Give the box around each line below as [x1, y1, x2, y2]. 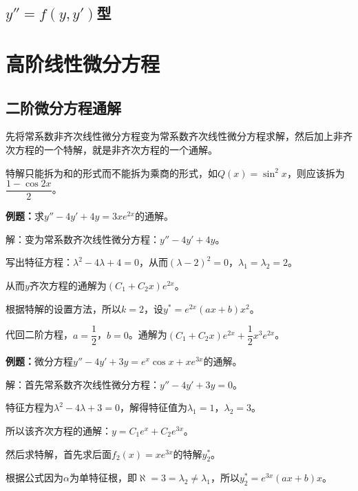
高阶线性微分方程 [6, 49, 160, 77]
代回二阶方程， [6, 327, 73, 342]
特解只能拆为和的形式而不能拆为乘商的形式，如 [6, 165, 218, 180]
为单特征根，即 [69, 470, 137, 485]
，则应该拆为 [286, 165, 345, 180]
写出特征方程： [6, 255, 73, 269]
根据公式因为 [6, 470, 63, 485]
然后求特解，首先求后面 [6, 446, 112, 461]
